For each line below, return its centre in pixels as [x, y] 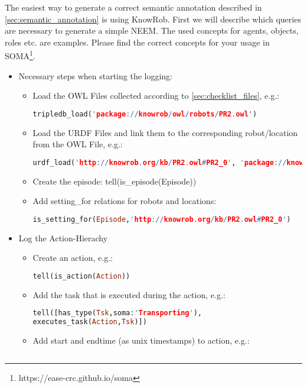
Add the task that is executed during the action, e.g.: [129, 294]
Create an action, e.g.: [73, 258]
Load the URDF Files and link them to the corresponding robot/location [165, 132]
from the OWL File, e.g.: [78, 144]
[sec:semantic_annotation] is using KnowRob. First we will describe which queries [153, 19]
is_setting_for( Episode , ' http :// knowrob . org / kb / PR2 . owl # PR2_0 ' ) [162, 219]
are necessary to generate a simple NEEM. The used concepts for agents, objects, [152, 30]
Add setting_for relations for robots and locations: [125, 201]
